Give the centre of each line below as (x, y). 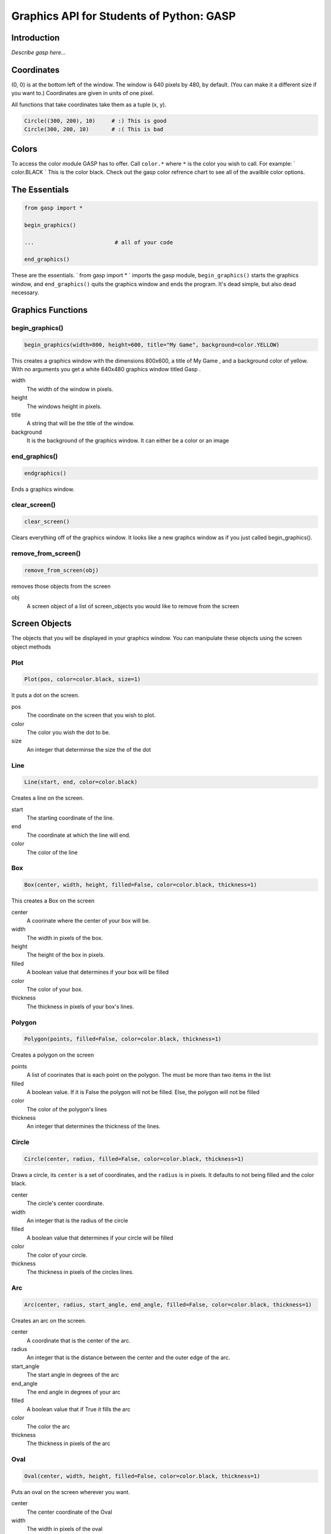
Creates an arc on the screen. (49, 1320)
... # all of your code (99, 242)
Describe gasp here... (39, 53)
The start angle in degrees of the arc (73, 1375)
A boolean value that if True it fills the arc (79, 1409)
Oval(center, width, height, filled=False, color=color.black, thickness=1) (142, 1476)
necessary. (25, 293)
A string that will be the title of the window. (81, 423)
